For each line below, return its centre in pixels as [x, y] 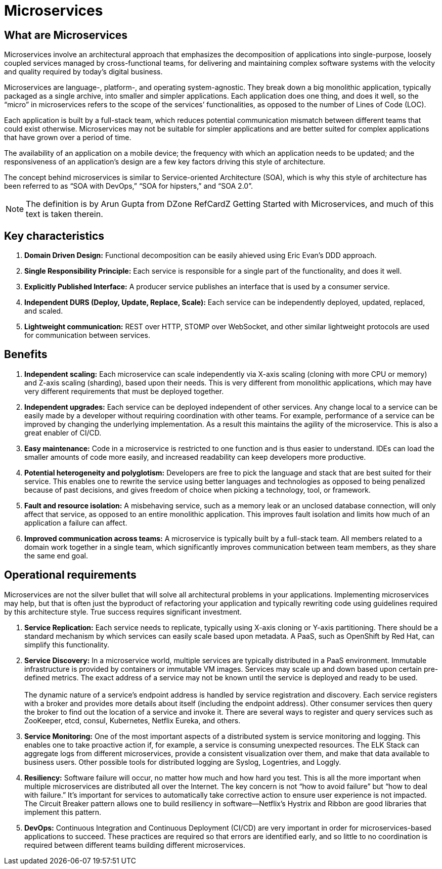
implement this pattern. [63, 812]
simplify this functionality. [67, 644]
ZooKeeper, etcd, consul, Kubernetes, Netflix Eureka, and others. [132, 720]
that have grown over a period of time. [68, 138]
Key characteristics [54, 236]
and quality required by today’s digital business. [83, 72]
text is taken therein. [64, 214]
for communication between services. [87, 335]
